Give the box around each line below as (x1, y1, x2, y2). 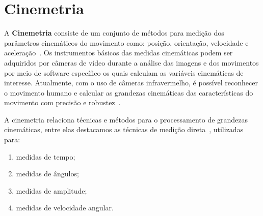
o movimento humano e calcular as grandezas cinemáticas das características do (4, 87, 253, 98)
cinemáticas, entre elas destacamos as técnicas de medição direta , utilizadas (4, 124, 244, 135)
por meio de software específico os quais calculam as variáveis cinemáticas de (4, 67, 244, 78)
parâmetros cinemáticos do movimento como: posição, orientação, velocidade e (4, 37, 249, 48)
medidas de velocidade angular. (16, 202, 114, 213)
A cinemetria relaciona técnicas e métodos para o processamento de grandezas (4, 114, 248, 125)
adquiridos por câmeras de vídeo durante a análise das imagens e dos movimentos (4, 57, 259, 68)
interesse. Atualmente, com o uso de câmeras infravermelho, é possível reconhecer (4, 77, 258, 88)
